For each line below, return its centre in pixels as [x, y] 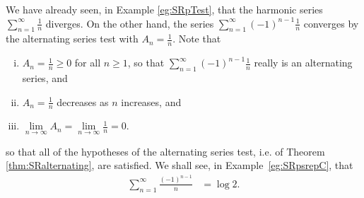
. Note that [197, 39]
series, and [45, 78]
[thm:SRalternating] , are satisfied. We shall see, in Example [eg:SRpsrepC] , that [180, 165]
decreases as [83, 101]
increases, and [151, 101]
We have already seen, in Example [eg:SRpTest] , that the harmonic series [164, 9]
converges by [331, 23]
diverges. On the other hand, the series [130, 23]
